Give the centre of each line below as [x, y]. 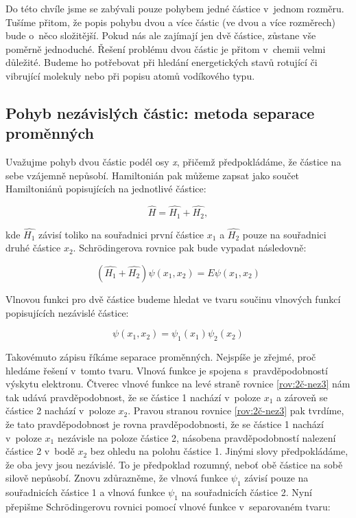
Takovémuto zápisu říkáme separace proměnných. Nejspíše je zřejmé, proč [161, 357]
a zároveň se [302, 397]
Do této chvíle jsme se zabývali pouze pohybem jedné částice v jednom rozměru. [175, 8]
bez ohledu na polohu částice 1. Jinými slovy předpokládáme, [219, 451]
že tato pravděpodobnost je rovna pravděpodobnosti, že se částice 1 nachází [165, 424]
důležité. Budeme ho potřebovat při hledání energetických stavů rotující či [162, 62]
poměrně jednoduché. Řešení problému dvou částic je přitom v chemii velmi [166, 48]
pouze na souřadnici [284, 234]
